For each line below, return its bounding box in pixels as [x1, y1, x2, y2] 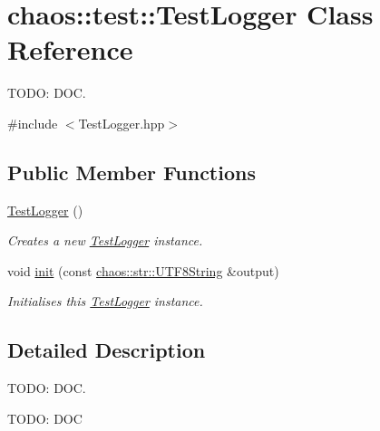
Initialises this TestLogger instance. [7, 292, 203, 311]
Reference [7, 31, 133, 68]
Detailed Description [7, 336, 206, 364]
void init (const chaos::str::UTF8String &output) [7, 261, 279, 280]
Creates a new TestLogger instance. [7, 231, 203, 250]
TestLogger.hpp [78, 113, 165, 132]
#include [7, 113, 58, 132]
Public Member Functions [7, 158, 256, 186]
